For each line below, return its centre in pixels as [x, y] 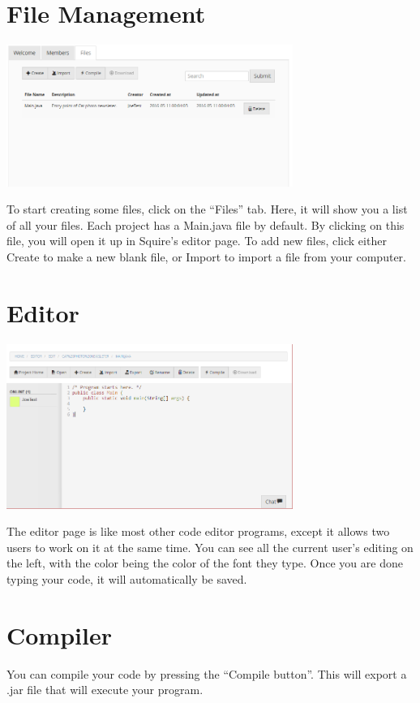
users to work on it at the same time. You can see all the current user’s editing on [210, 547]
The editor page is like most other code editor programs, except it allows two [198, 531]
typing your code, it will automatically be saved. [127, 578]
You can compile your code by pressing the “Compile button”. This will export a [207, 673]
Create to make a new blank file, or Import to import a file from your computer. [206, 257]
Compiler [59, 634]
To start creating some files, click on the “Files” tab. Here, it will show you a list [207, 209]
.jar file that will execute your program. [105, 690]
